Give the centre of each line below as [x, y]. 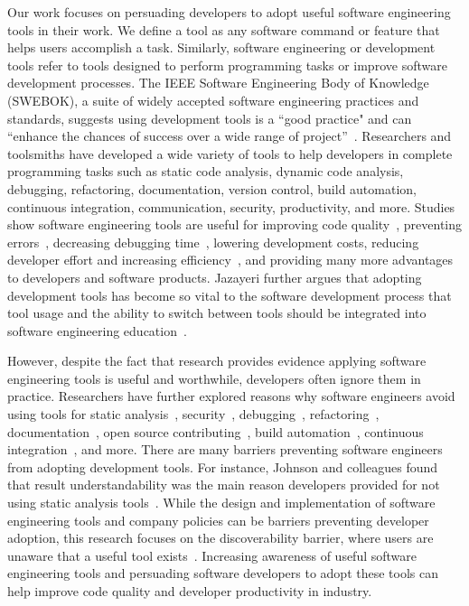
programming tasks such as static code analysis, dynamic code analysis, [206, 171]
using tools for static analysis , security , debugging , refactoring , [193, 414]
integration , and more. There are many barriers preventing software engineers [225, 449]
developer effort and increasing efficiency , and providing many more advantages [230, 260]
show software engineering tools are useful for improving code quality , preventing [235, 224]
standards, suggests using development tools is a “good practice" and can [210, 118]
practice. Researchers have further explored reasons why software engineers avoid [231, 396]
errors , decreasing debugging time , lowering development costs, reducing [213, 242]
